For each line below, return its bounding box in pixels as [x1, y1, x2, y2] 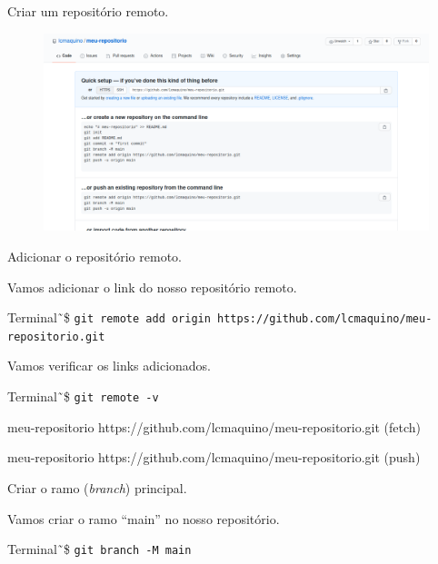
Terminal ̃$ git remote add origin [7, 308, 211, 327]
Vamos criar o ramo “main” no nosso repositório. [7, 509, 280, 528]
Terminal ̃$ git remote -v [7, 387, 159, 406]
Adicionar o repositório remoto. [7, 246, 182, 265]
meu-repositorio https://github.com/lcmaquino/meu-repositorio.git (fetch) [7, 417, 422, 436]
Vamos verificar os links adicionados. [7, 356, 211, 375]
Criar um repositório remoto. [7, 2, 169, 20]
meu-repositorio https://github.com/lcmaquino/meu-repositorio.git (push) [7, 448, 421, 467]
